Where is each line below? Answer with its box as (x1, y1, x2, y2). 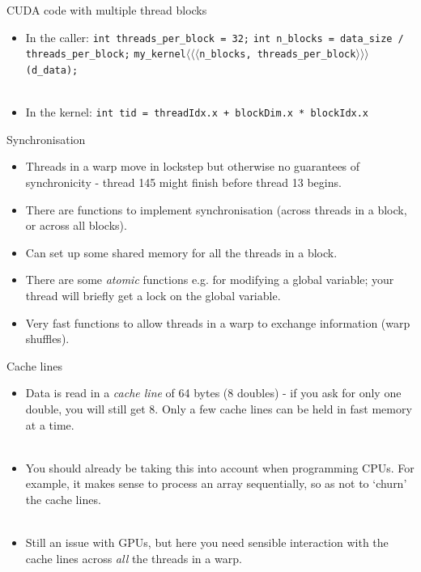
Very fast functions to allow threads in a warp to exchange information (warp (25, 314, 410, 331)
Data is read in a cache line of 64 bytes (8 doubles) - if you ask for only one (25, 384, 402, 401)
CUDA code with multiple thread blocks (6, 2, 207, 18)
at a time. (25, 416, 74, 433)
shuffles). (25, 330, 70, 347)
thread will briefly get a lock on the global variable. (25, 286, 281, 303)
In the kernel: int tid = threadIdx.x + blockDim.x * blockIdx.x (25, 104, 369, 121)
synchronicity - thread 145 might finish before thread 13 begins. (25, 174, 342, 190)
